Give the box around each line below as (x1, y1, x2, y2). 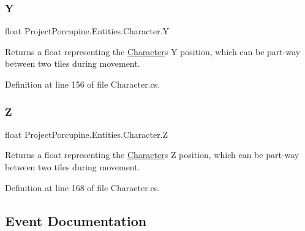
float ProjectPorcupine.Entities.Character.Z (5, 127, 168, 140)
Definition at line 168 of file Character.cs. (5, 181, 160, 194)
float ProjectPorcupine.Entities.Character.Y (5, 25, 170, 37)
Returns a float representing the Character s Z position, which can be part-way (5, 148, 299, 161)
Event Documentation (5, 211, 147, 230)
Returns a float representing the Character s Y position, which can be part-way (5, 45, 301, 58)
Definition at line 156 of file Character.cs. (5, 78, 160, 90)
